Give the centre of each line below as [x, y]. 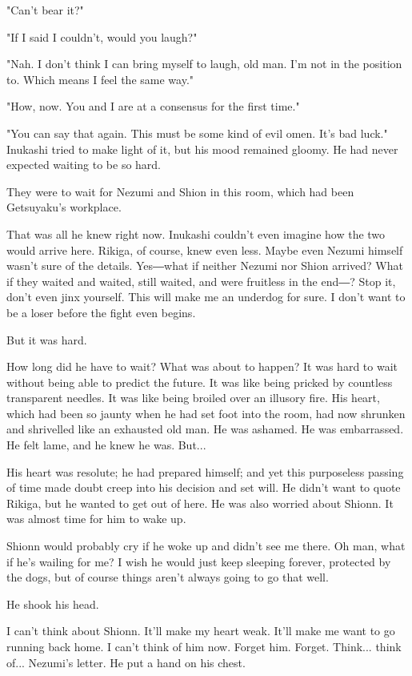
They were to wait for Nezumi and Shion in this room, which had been [180, 191]
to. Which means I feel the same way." [100, 79]
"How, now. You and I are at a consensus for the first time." [153, 106]
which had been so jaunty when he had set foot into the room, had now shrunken [206, 413]
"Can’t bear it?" [45, 10]
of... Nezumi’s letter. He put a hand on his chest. [126, 662]
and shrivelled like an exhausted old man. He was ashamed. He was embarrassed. [205, 429]
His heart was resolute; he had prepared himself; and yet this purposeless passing [205, 471]
